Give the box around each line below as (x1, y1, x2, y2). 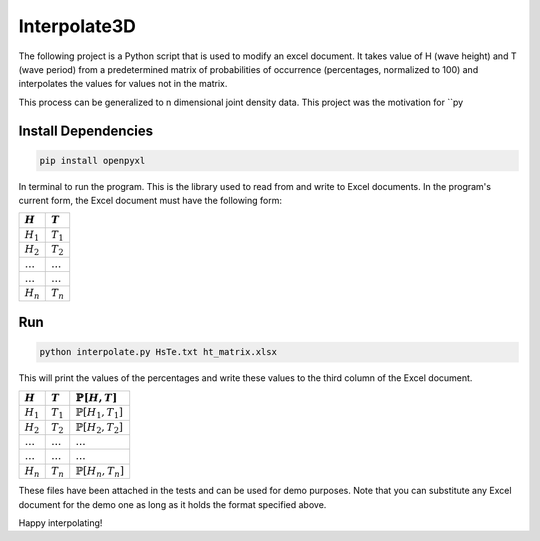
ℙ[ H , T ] (75, 391, 118, 404)
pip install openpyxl (39, 155, 146, 166)
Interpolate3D (18, 15, 137, 37)
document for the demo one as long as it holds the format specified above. (18, 498, 327, 510)
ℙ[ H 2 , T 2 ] (75, 420, 124, 435)
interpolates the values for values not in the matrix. (18, 78, 228, 90)
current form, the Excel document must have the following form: (18, 195, 283, 207)
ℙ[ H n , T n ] (75, 464, 125, 479)
